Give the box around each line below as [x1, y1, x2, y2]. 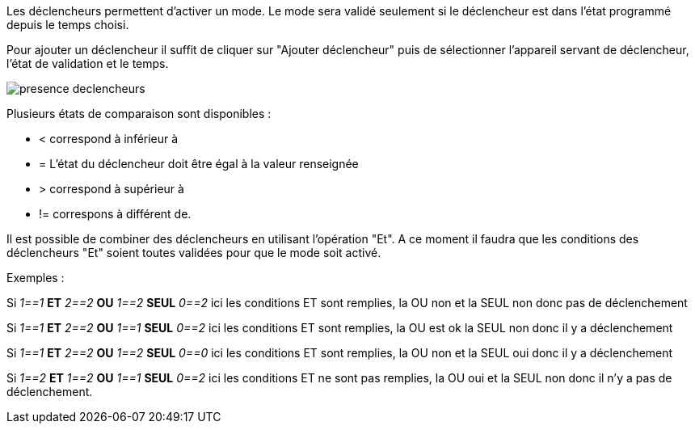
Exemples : [6, 271, 65, 285]
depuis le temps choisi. [6, 18, 129, 32]
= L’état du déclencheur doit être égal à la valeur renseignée [39, 157, 359, 171]
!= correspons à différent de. [39, 207, 192, 221]
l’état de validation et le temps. [6, 57, 169, 70]
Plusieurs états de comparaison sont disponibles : [6, 107, 272, 120]
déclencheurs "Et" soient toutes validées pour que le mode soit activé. [6, 246, 381, 259]
